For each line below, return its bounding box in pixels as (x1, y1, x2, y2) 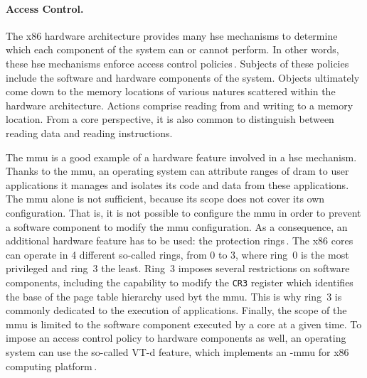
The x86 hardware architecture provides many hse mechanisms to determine (6, 28, 338, 43)
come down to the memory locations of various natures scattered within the (6, 84, 336, 99)
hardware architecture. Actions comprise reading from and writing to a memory (6, 97, 353, 112)
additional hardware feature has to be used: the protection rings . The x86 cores (6, 233, 353, 248)
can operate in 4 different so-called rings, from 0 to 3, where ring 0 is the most (6, 247, 349, 261)
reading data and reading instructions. (6, 125, 173, 140)
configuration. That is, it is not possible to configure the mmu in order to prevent (6, 205, 361, 220)
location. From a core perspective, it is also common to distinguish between (6, 112, 334, 126)
